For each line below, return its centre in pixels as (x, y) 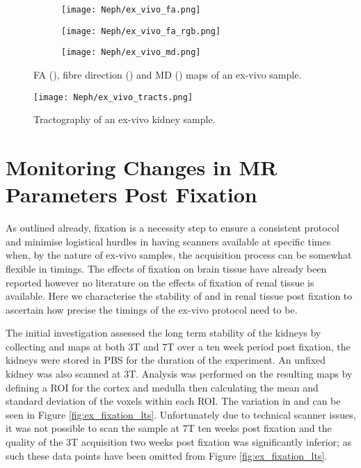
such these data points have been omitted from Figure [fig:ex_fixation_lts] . (167, 455)
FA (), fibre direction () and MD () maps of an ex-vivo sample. (168, 74)
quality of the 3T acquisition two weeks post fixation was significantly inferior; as (179, 442)
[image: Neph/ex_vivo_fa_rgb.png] (141, 31)
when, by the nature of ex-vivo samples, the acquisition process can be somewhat (179, 255)
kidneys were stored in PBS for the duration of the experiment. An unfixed (166, 360)
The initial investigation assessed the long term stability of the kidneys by (163, 333)
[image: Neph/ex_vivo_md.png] (131, 53)
